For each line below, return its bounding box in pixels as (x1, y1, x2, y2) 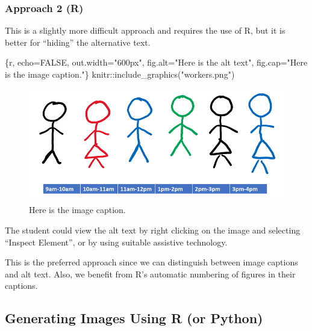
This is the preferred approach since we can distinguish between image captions (5, 256, 298, 268)
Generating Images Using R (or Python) (5, 309, 263, 327)
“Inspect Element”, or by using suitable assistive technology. (5, 235, 228, 248)
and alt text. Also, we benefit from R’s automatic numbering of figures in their (5, 267, 296, 280)
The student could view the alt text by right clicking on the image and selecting (5, 224, 301, 237)
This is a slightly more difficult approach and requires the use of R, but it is (5, 24, 285, 37)
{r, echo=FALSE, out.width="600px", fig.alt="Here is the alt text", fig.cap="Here (5, 56, 308, 69)
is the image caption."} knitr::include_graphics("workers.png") (5, 68, 235, 80)
